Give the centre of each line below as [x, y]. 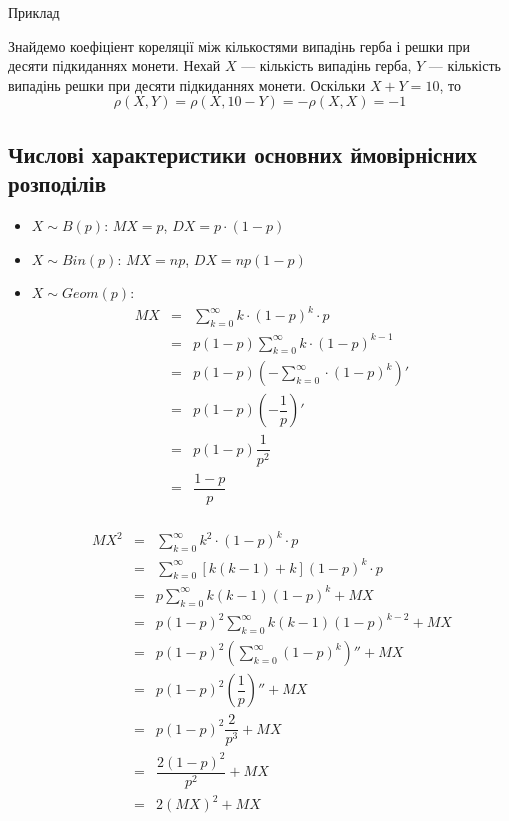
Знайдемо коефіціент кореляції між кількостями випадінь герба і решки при [239, 45]
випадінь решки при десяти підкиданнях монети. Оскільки [187, 84]
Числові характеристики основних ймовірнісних [243, 153]
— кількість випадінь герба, [326, 65]
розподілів [57, 183]
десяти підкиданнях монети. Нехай [114, 65]
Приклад [34, 12]
